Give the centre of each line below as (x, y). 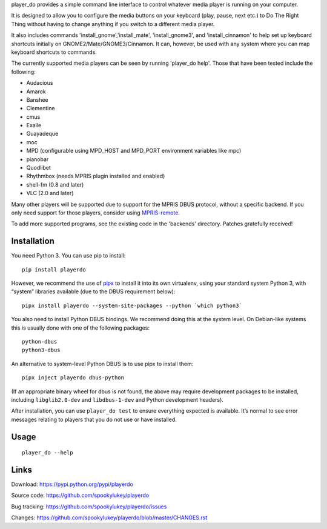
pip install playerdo (54, 269)
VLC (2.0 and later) (50, 193)
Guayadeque (42, 134)
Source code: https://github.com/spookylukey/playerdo (80, 495)
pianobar (38, 159)
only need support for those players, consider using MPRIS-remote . (95, 213)
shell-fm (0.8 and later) (55, 184)
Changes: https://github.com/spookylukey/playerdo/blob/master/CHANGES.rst (109, 517)
